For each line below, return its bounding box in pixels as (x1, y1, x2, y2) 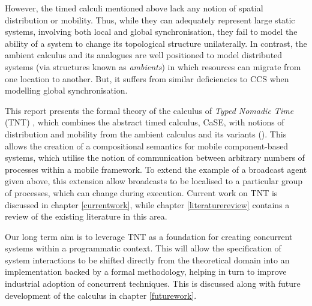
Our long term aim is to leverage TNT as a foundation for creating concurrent (5, 230, 293, 242)
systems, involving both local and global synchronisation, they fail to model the (5, 25, 298, 38)
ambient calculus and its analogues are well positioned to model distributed (5, 49, 283, 61)
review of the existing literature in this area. (5, 210, 167, 223)
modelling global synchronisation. (5, 84, 128, 97)
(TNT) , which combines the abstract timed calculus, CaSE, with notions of (5, 116, 284, 128)
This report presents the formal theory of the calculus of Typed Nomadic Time (5, 104, 294, 116)
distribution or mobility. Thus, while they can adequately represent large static (5, 13, 295, 26)
